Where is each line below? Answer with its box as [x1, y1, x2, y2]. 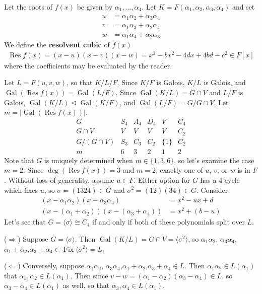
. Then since [70, 270, 108, 280]
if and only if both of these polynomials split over [92, 216, 245, 227]
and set [232, 2, 255, 12]
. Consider [196, 184, 228, 195]
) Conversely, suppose [18, 260, 84, 271]
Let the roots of [4, 2, 52, 12]
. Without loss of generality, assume [4, 174, 114, 185]
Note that [4, 155, 34, 165]
